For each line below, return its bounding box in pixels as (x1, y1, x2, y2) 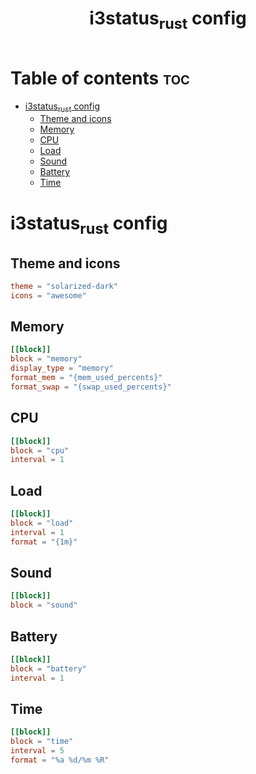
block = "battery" (10, 663, 87, 674)
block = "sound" (10, 600, 78, 611)
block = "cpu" (10, 445, 70, 456)
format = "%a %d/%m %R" (10, 755, 110, 766)
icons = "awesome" (10, 290, 87, 301)
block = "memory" (10, 354, 83, 364)
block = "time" (10, 737, 74, 747)
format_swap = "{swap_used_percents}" (10, 382, 172, 392)
